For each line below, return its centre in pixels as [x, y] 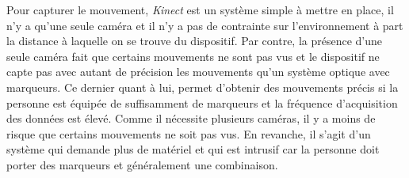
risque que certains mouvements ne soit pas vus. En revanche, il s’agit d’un [189, 133]
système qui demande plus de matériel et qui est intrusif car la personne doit [193, 149]
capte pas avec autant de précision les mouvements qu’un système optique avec [198, 72]
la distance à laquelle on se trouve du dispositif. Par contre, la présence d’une [195, 41]
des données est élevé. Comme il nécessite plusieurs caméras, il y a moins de [191, 118]
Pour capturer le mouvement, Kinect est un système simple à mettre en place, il [200, 9]
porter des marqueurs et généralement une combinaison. [142, 164]
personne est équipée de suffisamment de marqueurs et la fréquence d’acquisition [202, 102]
